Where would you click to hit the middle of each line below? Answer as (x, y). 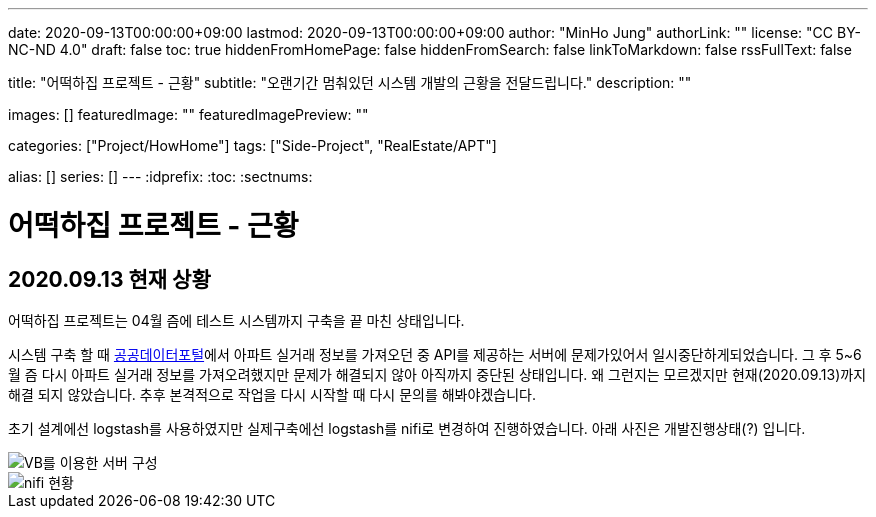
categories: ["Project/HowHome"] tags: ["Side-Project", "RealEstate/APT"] (252, 145)
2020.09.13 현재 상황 (109, 279)
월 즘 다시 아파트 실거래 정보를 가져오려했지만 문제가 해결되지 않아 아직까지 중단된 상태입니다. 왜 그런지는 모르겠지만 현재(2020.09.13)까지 (437, 374)
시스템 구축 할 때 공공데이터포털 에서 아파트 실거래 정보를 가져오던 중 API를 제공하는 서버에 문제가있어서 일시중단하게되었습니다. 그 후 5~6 (435, 354)
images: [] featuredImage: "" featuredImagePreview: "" (188, 114)
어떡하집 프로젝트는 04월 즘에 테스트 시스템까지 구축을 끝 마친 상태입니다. (236, 320)
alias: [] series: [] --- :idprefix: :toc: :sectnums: (160, 176)
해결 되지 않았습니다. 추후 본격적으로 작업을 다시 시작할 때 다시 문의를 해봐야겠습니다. (272, 394)
